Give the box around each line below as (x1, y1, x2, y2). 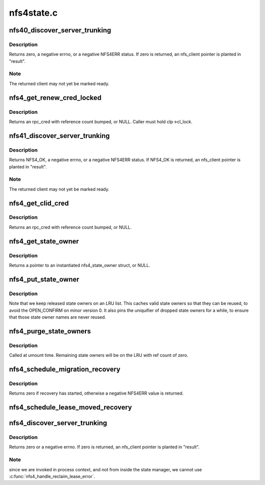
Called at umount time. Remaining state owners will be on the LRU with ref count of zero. (9, 352, 188, 358)
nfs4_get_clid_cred (9, 199, 69, 207)
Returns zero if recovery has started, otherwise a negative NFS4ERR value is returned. (9, 390, 184, 396)
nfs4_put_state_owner (9, 275, 79, 283)
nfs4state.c (9, 7, 58, 18)
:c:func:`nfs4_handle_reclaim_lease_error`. (9, 473, 95, 479)
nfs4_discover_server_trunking (9, 419, 107, 427)
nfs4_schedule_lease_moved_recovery (9, 403, 132, 412)
